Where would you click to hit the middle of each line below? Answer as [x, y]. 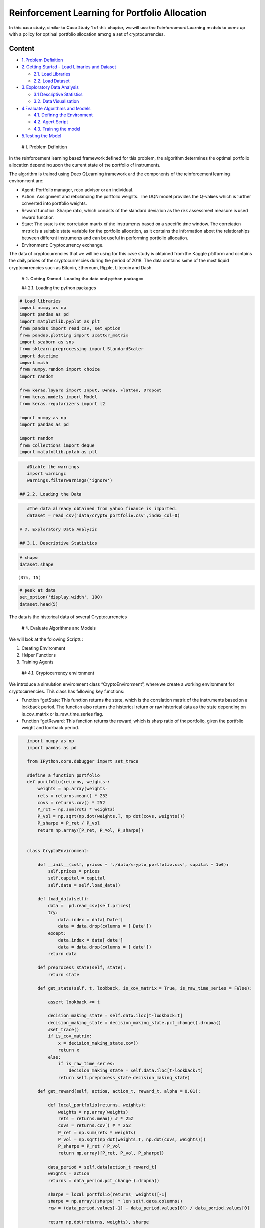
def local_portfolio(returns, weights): [97, 1105]
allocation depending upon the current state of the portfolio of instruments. [85, 165]
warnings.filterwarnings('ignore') [70, 480]
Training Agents [37, 662]
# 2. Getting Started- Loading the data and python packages [82, 279]
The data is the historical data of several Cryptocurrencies [68, 617]
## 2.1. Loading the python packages [59, 288]
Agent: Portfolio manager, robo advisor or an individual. [77, 190]
